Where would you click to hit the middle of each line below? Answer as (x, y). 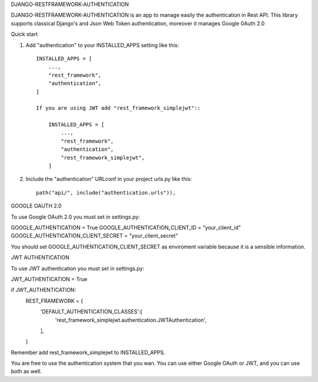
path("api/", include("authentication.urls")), (106, 192)
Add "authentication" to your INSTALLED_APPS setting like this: (102, 45)
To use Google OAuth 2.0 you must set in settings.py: (76, 217)
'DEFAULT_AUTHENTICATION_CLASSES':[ (91, 312)
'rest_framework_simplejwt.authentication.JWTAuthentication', (131, 320)
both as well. (26, 371)
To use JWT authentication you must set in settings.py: (77, 268)
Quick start (24, 34)
